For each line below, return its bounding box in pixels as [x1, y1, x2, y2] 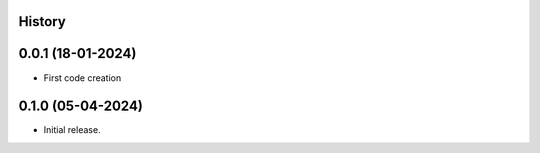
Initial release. [43, 124, 101, 136]
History [18, 13, 67, 30]
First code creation [43, 71, 122, 84]
